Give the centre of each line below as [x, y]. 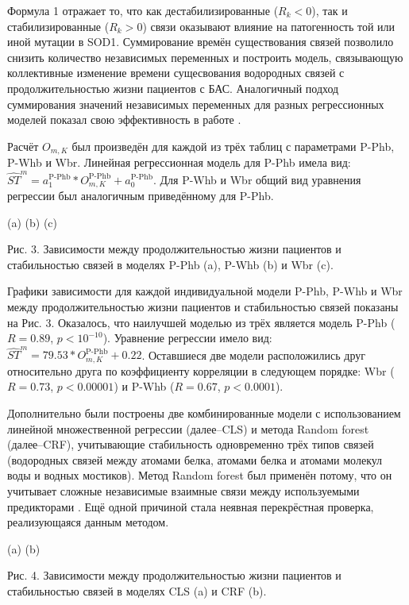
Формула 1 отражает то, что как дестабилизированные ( [143, 10]
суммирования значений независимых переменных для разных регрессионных [196, 104]
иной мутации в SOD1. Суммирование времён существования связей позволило [201, 42]
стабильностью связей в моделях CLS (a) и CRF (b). [137, 591]
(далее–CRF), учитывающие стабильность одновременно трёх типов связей [191, 444]
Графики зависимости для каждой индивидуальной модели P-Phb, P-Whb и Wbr [205, 291]
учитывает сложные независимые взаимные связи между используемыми [183, 491]
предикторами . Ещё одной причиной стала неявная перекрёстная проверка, [191, 506]
